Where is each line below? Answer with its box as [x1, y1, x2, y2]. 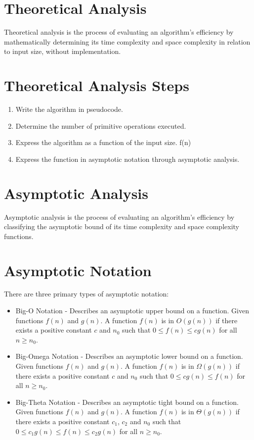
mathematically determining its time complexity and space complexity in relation [4, 36, 251, 47]
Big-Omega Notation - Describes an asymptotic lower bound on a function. [15, 351, 243, 361]
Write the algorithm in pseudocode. [15, 104, 123, 114]
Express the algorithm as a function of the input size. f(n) [15, 137, 191, 147]
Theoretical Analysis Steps [4, 75, 189, 96]
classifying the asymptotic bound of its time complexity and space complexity [4, 221, 239, 232]
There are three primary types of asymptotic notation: [4, 289, 169, 299]
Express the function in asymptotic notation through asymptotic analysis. [15, 153, 240, 164]
